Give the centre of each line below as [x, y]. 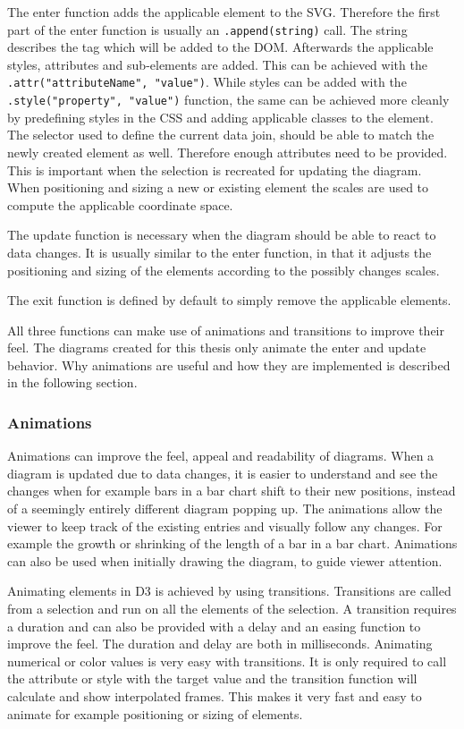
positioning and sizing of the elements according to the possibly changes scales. [224, 270]
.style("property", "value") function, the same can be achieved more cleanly [228, 100]
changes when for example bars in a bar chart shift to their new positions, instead [232, 491]
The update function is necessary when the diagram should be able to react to [222, 235]
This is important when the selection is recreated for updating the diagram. [215, 170]
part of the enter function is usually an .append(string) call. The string [207, 29]
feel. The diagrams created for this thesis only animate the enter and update [217, 348]
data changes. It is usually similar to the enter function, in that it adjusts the [219, 252]
